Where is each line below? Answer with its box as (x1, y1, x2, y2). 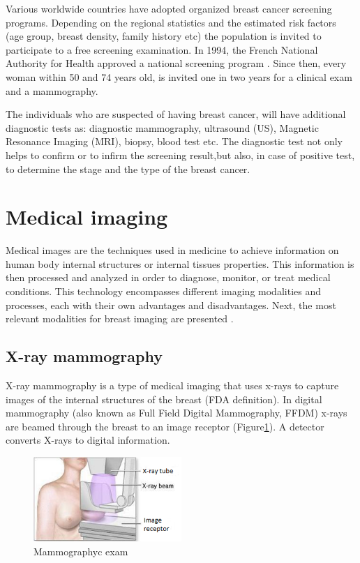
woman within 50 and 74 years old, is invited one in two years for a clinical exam (6, 69, 352, 84)
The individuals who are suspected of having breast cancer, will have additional (6, 107, 346, 121)
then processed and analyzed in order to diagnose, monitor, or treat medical (6, 270, 331, 285)
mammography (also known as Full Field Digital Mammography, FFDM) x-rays (6, 405, 347, 420)
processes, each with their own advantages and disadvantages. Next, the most (6, 297, 336, 312)
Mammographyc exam (33, 543, 128, 558)
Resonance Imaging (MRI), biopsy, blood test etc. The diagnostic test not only (6, 134, 343, 149)
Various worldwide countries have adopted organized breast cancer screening (6, 1, 332, 15)
